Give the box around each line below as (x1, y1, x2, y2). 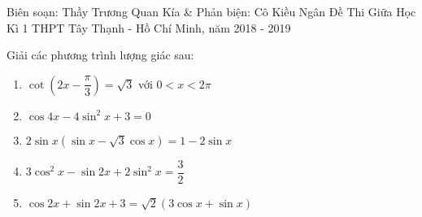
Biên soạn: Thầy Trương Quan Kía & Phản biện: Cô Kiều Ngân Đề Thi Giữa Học (7, 3, 416, 20)
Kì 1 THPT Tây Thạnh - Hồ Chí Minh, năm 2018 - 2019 (7, 19, 291, 36)
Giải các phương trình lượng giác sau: (7, 46, 194, 63)
